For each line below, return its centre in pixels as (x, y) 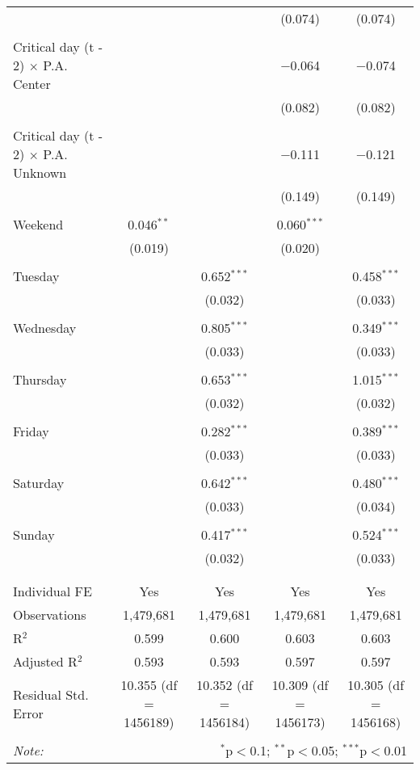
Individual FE (52, 591)
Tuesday (36, 276)
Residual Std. (51, 694)
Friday (31, 431)
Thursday (40, 379)
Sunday (34, 534)
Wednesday (45, 328)
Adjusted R (45, 661)
